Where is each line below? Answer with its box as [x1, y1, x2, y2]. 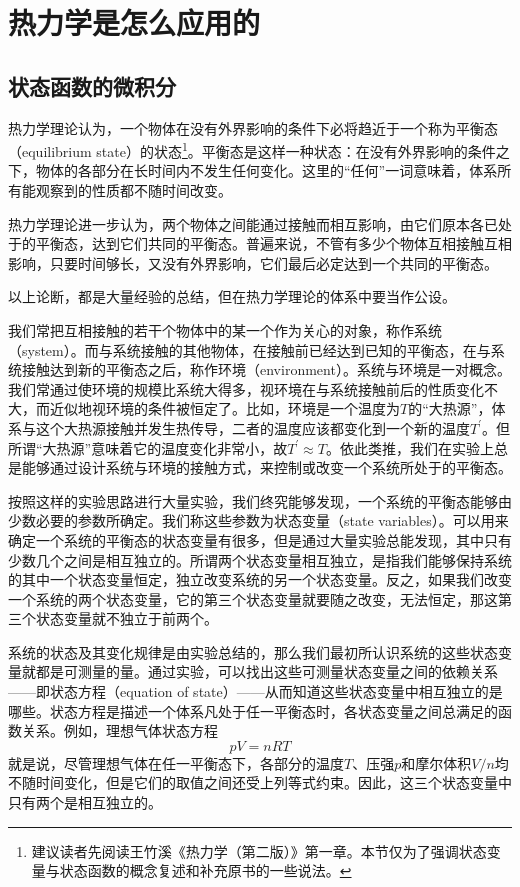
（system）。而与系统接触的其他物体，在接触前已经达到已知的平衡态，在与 [8, 339, 491, 360]
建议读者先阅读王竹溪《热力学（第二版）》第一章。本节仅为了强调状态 [31, 840, 487, 861]
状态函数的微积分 [8, 70, 176, 101]
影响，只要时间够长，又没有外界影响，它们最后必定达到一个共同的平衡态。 [8, 252, 498, 273]
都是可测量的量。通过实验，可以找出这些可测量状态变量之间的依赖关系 [35, 661, 498, 682]
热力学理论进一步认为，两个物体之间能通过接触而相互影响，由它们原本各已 [8, 213, 498, 234]
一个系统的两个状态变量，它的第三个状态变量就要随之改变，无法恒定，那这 [8, 588, 498, 609]
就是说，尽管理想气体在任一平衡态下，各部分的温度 [8, 752, 344, 773]
